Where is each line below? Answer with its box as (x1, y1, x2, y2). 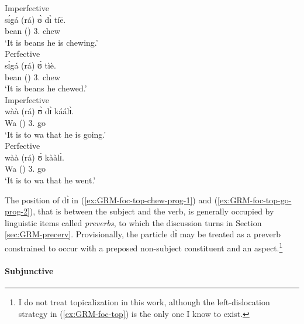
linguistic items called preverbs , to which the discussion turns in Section (5, 216, 262, 228)
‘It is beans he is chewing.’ (5, 36, 98, 48)
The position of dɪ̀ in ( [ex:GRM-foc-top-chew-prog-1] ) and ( (5, 193, 218, 206)
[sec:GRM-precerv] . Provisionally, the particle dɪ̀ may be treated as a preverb (5, 228, 281, 240)
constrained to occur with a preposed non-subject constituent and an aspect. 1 (5, 240, 283, 254)
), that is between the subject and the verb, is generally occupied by (29, 205, 274, 217)
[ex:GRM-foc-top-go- (217, 193, 292, 206)
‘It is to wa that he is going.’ (5, 128, 106, 140)
